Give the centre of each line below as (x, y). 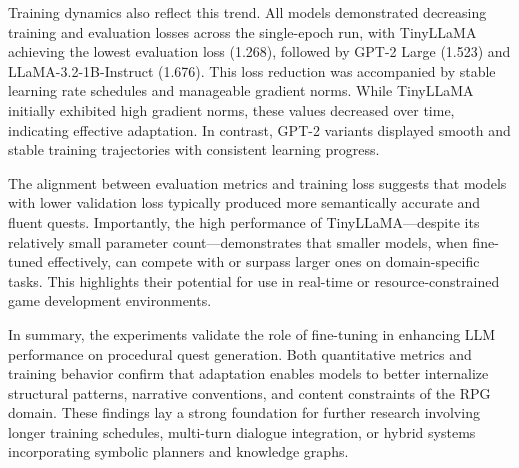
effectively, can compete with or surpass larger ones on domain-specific (263, 261)
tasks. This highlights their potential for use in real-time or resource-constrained (254, 280)
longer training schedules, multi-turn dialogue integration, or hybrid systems (242, 431)
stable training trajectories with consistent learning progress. (194, 149)
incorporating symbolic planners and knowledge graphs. (178, 451)
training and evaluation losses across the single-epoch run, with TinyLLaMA (242, 31)
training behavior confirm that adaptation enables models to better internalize (248, 373)
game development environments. (110, 300)
